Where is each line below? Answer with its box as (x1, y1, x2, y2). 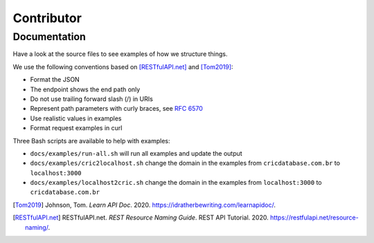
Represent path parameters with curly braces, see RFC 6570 (30, 105, 204, 113)
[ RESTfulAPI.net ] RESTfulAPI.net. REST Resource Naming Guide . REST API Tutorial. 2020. (12, 213, 269, 222)
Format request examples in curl (30, 124, 123, 132)
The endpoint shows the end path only (30, 85, 141, 93)
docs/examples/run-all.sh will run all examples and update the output (30, 149, 242, 157)
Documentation (12, 30, 86, 43)
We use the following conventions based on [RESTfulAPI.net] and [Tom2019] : (12, 62, 233, 71)
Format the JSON (30, 75, 80, 84)
